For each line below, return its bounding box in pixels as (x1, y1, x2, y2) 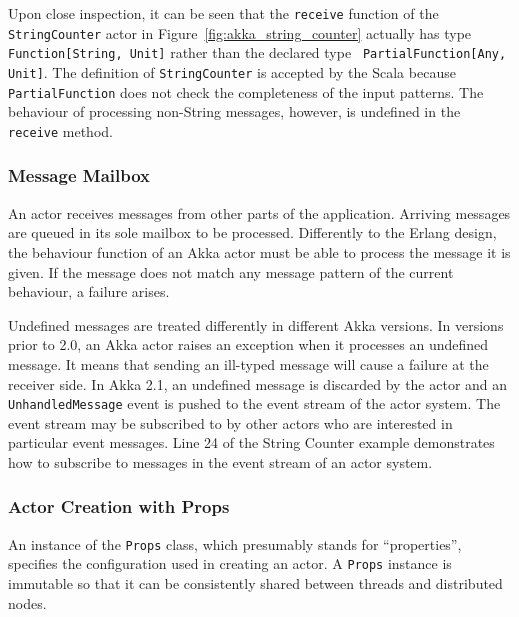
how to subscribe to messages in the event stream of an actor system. (8, 451, 433, 472)
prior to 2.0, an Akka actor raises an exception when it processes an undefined (8, 334, 489, 355)
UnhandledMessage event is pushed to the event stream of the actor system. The (8, 393, 501, 414)
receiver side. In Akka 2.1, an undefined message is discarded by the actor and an (8, 373, 508, 394)
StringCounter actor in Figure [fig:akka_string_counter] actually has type (8, 22, 472, 43)
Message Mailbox (8, 163, 151, 188)
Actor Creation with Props (8, 494, 230, 519)
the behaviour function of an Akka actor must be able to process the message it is (8, 241, 511, 262)
